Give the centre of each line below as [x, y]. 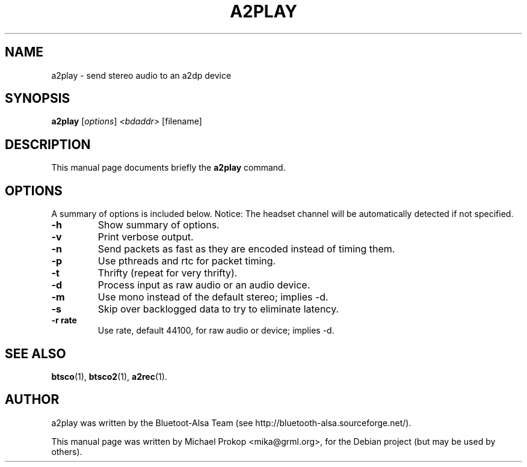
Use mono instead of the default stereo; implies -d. [213, 297]
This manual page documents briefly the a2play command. [168, 168]
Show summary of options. [159, 225]
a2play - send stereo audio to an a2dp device [141, 75]
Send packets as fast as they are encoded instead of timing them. [246, 249]
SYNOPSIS [38, 99]
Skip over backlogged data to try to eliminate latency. [218, 309]
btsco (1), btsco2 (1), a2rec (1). [109, 376]
